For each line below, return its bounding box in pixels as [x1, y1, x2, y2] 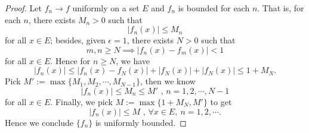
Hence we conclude [5, 116, 74, 128]
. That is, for [257, 2, 304, 14]
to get [210, 95, 232, 107]
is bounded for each [178, 2, 250, 14]
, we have [116, 54, 150, 66]
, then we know [140, 75, 196, 87]
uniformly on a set [72, 2, 140, 14]
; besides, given [50, 34, 106, 46]
